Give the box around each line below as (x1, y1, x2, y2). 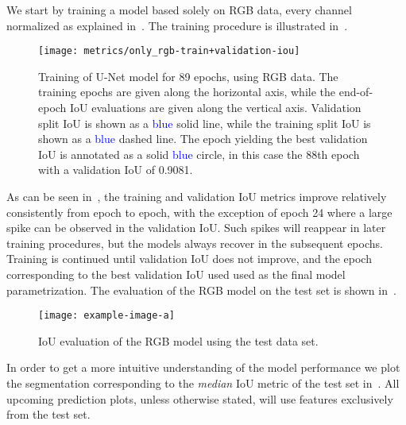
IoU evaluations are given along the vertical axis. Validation (70, 99, 362, 116)
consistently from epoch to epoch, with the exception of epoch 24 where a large (6, 203, 392, 220)
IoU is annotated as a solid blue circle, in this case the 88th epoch (38, 145, 360, 162)
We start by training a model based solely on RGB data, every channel (6, 2, 352, 17)
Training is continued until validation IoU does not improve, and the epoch (6, 250, 372, 267)
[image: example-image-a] (38, 310, 175, 322)
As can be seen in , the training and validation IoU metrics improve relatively (6, 188, 387, 204)
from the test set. (6, 406, 91, 423)
